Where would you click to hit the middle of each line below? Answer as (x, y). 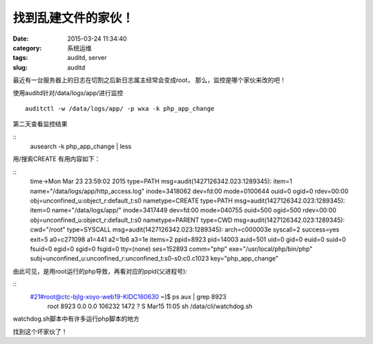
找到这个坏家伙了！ (40, 332)
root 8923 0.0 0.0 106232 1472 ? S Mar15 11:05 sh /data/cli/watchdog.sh (150, 306)
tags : (20, 58)
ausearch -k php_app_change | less (81, 146)
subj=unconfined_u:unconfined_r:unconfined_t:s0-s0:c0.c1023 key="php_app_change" (154, 259)
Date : (21, 39)
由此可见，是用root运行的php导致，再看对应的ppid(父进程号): (100, 271)
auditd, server (87, 58)
